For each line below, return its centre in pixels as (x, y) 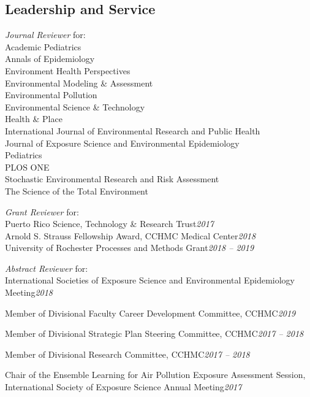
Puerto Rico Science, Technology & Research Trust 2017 (109, 224)
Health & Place (34, 119)
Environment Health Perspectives (68, 70)
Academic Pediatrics (43, 46)
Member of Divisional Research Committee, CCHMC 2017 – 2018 (127, 354)
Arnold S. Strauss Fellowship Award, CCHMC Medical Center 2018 (130, 235)
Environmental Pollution (51, 95)
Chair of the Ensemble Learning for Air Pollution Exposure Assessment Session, (155, 375)
